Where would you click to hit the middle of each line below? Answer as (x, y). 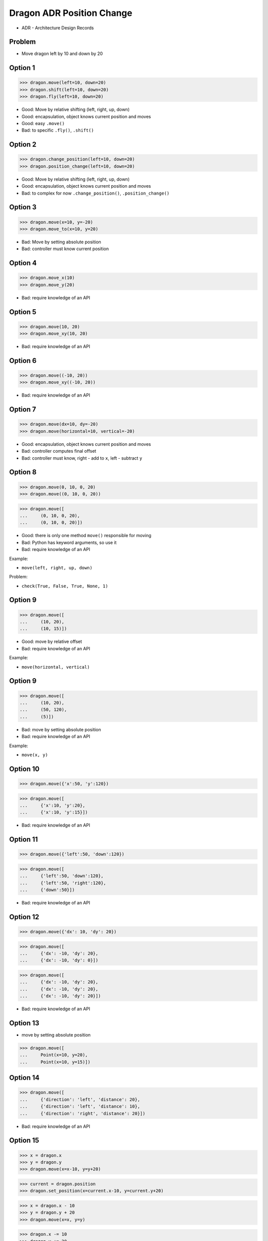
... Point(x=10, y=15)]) (55, 1062)
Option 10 (24, 769)
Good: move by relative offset (52, 642)
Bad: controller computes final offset (59, 451)
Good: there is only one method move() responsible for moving (86, 536)
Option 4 (23, 263)
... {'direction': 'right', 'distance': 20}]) (83, 1113)
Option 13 (24, 1023)
